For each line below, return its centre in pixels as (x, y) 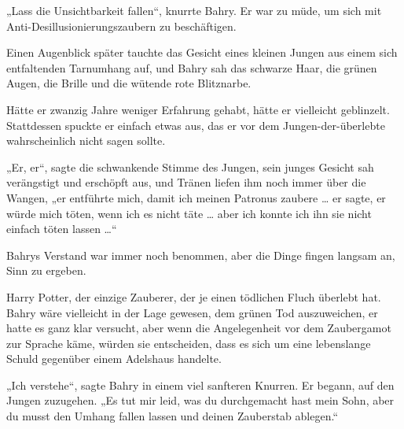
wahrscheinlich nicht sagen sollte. (86, 141)
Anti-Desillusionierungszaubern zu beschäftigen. (121, 26)
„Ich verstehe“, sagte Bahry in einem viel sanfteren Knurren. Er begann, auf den (200, 385)
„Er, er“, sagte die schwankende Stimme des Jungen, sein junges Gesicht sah (190, 166)
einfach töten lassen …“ (62, 229)
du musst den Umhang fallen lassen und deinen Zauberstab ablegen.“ (173, 416)
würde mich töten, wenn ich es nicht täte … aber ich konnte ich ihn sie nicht (189, 213)
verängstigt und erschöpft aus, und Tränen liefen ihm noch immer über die (186, 182)
